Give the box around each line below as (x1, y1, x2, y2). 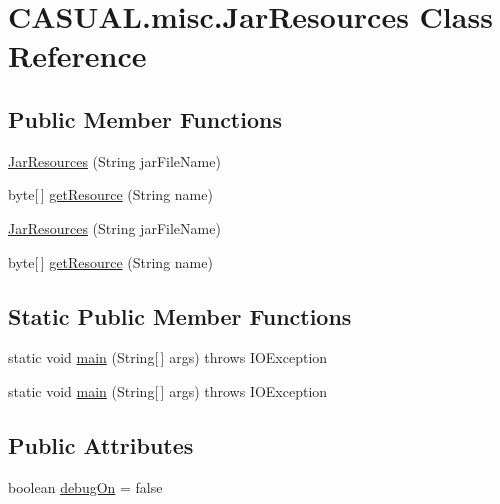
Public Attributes (8, 429, 194, 460)
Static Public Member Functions (8, 300, 352, 331)
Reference (8, 35, 147, 76)
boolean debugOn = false (8, 476, 163, 497)
